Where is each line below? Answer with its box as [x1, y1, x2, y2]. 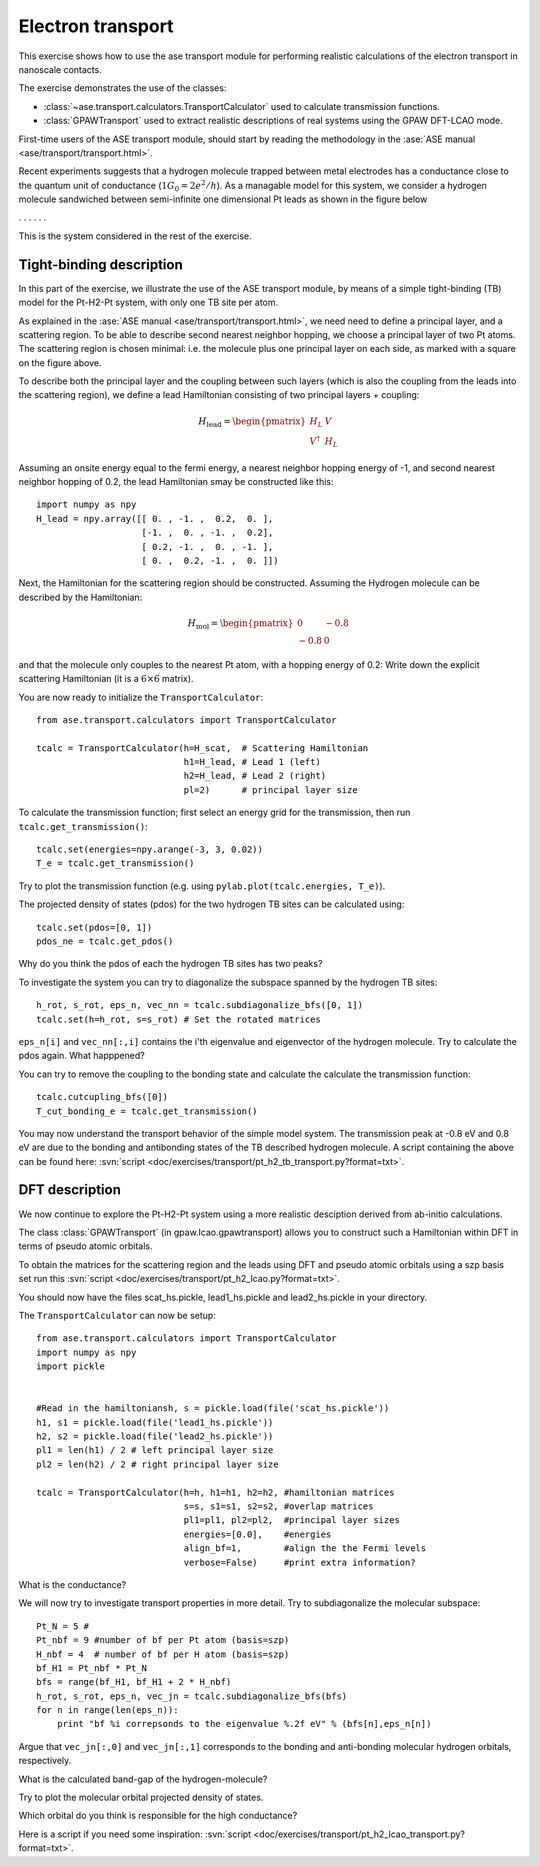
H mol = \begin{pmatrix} [187, 617, 294, 631]
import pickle [36, 1361, 105, 1372]
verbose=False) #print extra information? [183, 1556, 416, 1568]
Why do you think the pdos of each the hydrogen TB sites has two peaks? [18, 958, 323, 970]
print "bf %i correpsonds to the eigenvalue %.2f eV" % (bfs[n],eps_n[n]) [56, 1718, 432, 1730]
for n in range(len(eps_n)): [36, 1705, 179, 1716]
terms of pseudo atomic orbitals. [18, 1240, 153, 1252]
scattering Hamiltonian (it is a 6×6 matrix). [18, 673, 194, 685]
